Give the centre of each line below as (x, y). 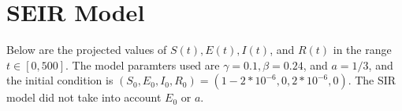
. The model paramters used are (143, 64)
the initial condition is (60, 80)
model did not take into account (84, 97)
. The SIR (372, 80)
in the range (362, 50)
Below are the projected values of (87, 50)
